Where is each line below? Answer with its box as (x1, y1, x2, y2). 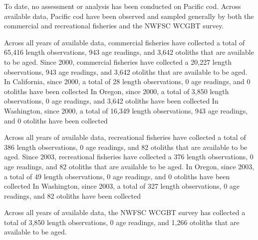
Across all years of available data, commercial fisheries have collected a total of (4, 37, 245, 47)
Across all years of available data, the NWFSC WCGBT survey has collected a (4, 207, 246, 218)
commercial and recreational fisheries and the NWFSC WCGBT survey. (4, 20, 224, 31)
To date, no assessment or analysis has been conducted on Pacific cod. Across (4, 1, 241, 11)
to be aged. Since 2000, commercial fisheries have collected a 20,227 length (4, 56, 232, 67)
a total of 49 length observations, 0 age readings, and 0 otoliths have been (4, 171, 230, 181)
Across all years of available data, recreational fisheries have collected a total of (4, 132, 246, 142)
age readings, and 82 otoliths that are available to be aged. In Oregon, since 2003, (4, 161, 255, 171)
